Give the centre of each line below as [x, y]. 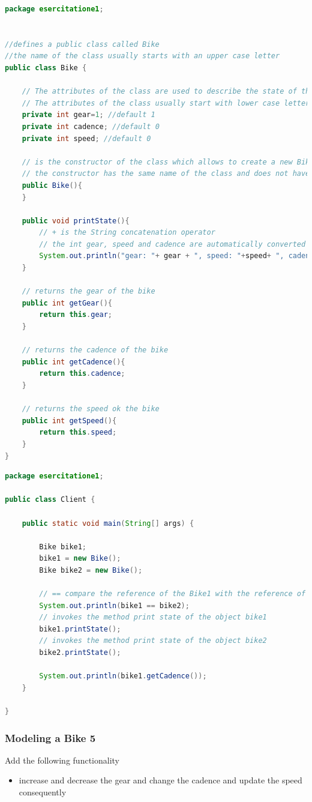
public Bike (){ [52, 185]
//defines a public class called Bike [82, 44]
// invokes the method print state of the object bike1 [153, 617]
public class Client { [50, 500]
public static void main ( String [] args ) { [108, 523]
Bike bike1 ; [63, 547]
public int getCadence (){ [73, 362]
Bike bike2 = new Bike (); [91, 570]
